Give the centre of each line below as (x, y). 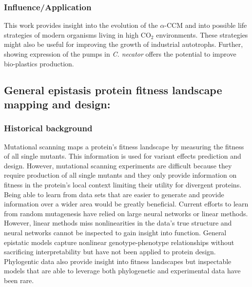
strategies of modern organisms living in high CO (78, 34)
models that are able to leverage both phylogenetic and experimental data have (122, 271)
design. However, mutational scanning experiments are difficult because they (118, 165)
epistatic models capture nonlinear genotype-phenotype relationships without (119, 242)
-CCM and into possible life (206, 25)
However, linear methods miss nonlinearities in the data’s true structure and (118, 223)
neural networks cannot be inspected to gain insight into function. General (115, 232)
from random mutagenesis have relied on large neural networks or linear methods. (126, 213)
